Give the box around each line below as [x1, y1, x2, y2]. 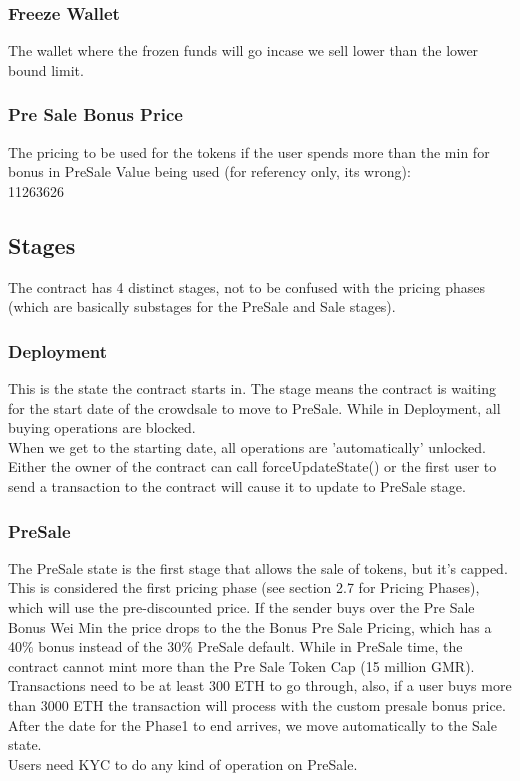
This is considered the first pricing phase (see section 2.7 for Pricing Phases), [8, 577, 480, 598]
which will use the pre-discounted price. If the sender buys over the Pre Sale [8, 596, 475, 617]
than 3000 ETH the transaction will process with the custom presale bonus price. [8, 694, 506, 715]
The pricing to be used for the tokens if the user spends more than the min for [8, 141, 490, 162]
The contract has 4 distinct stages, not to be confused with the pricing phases [8, 276, 485, 297]
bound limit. [8, 59, 84, 80]
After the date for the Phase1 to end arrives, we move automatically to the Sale [8, 714, 497, 735]
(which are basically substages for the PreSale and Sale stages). [8, 296, 396, 317]
